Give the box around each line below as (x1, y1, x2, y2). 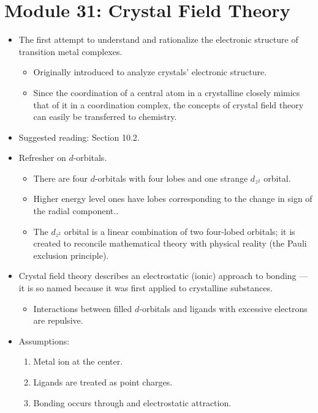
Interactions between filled (33, 302, 132, 314)
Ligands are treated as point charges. (33, 376, 173, 388)
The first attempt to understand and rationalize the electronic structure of (18, 33, 298, 46)
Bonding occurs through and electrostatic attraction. (33, 396, 232, 409)
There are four (33, 171, 88, 184)
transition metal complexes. (18, 45, 123, 58)
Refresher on (18, 151, 66, 164)
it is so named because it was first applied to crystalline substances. (18, 281, 273, 294)
